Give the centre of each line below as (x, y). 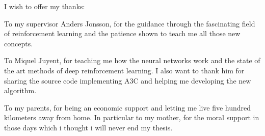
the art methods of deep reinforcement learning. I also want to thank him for (124, 70)
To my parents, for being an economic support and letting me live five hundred (128, 107)
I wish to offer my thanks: (45, 6)
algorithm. (20, 90)
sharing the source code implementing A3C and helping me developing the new (128, 80)
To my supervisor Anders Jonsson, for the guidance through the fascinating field (130, 23)
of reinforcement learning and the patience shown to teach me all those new (122, 33)
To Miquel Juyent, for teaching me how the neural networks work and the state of (132, 60)
